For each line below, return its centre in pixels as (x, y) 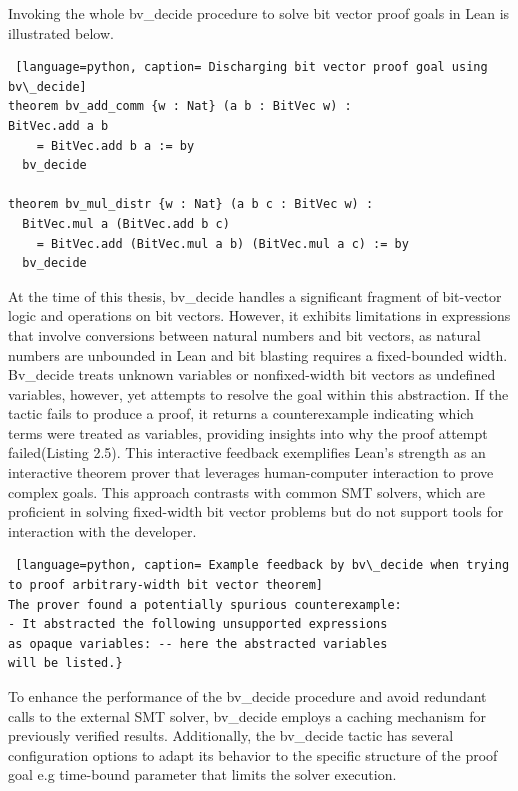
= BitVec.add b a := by (115, 145)
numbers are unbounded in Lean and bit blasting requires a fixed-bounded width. (258, 354)
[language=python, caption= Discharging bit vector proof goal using (251, 67)
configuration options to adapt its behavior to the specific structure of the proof (253, 754)
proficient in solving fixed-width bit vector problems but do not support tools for (256, 511)
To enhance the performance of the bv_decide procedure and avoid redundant (247, 696)
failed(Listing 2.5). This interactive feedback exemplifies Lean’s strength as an (247, 452)
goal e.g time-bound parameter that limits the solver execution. (202, 774)
